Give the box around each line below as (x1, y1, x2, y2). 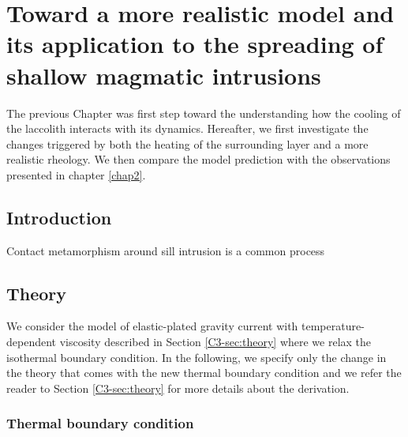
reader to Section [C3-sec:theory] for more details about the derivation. (6, 379, 350, 396)
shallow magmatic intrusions (6, 58, 321, 91)
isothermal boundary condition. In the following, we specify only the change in (6, 348, 387, 365)
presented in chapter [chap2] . (6, 166, 146, 183)
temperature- (301, 318, 365, 334)
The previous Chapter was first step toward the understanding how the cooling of (6, 104, 401, 121)
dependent (6, 333, 57, 350)
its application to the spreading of (6, 28, 384, 60)
